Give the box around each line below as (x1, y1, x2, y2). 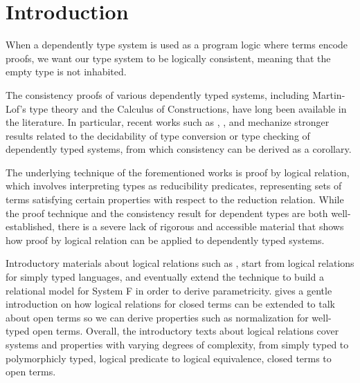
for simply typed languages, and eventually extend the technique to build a (6, 270, 324, 284)
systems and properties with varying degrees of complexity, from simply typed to (6, 337, 349, 351)
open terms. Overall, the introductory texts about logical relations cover (33, 324, 339, 338)
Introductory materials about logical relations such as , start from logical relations (6, 256, 354, 270)
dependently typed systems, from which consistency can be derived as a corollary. (6, 142, 352, 156)
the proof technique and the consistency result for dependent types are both (6, 205, 328, 220)
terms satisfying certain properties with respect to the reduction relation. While (6, 192, 344, 207)
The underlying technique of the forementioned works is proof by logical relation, (6, 165, 350, 179)
